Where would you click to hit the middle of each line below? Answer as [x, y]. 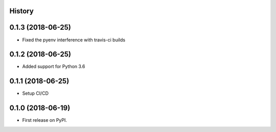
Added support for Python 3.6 [54, 67]
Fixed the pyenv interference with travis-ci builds [74, 40]
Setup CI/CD [35, 93]
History [22, 11]
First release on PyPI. [45, 120]
